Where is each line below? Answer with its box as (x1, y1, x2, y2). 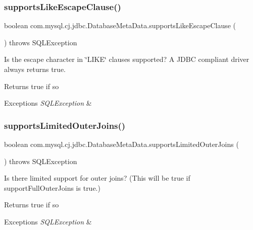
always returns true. (4, 64, 66, 74)
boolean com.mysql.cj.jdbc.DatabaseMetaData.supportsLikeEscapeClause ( (4, 20, 236, 31)
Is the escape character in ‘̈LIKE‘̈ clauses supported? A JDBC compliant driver (4, 54, 249, 64)
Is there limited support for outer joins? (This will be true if (4, 173, 190, 183)
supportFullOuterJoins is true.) (4, 182, 100, 193)
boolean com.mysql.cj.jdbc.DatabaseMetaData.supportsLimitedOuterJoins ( (4, 139, 239, 149)
